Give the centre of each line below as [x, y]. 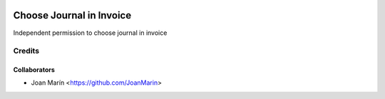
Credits [26, 51]
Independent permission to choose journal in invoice [90, 33]
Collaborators [34, 70]
